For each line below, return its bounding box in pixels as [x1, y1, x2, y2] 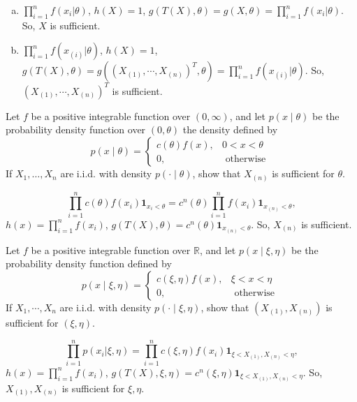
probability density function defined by [6, 256, 172, 271]
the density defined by [182, 122, 278, 137]
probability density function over [6, 122, 146, 137]
